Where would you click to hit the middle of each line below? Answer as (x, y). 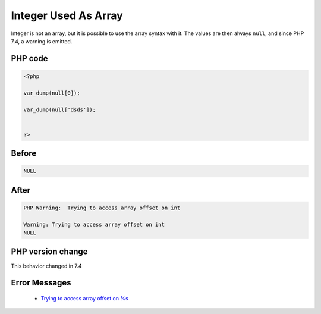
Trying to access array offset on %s (85, 298)
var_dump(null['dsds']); (60, 109)
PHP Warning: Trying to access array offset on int (102, 208)
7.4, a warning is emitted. (42, 41)
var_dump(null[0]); (52, 93)
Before (24, 154)
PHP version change (50, 252)
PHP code (29, 59)
